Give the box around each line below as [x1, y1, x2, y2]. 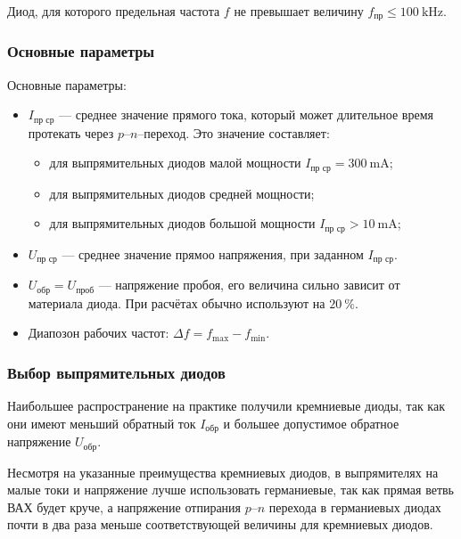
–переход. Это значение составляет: [137, 123, 330, 142]
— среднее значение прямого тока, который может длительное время [59, 105, 433, 124]
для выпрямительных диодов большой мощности [49, 214, 316, 233]
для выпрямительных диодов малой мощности [49, 153, 301, 172]
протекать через [28, 123, 114, 142]
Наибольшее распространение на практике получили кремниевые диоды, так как [7, 396, 445, 415]
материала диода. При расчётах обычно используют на [28, 293, 325, 312]
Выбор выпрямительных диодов [7, 361, 226, 383]
